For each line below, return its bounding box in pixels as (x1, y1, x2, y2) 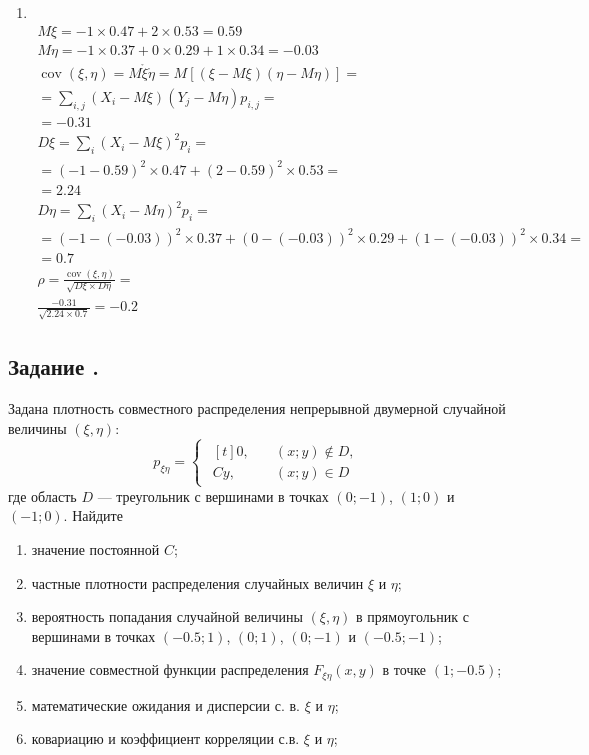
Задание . (8, 351, 99, 382)
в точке (382, 659, 427, 680)
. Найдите (63, 505, 123, 526)
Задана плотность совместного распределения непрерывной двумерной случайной (8, 398, 506, 419)
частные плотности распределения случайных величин (31, 572, 364, 593)
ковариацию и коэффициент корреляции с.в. (31, 728, 300, 749)
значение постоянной (31, 539, 160, 560)
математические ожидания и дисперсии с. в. (31, 694, 301, 715)
